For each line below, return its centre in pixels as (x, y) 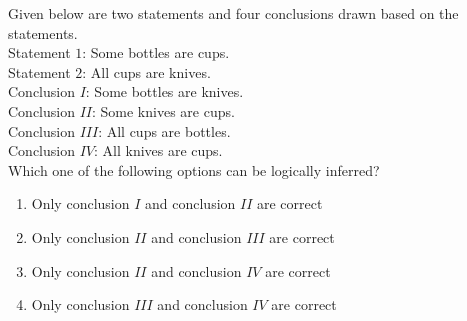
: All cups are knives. (146, 71)
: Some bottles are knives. (164, 91)
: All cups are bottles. (164, 130)
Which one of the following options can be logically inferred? (194, 169)
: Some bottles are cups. (156, 52)
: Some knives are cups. (163, 110)
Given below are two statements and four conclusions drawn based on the (233, 13)
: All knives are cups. (158, 150)
